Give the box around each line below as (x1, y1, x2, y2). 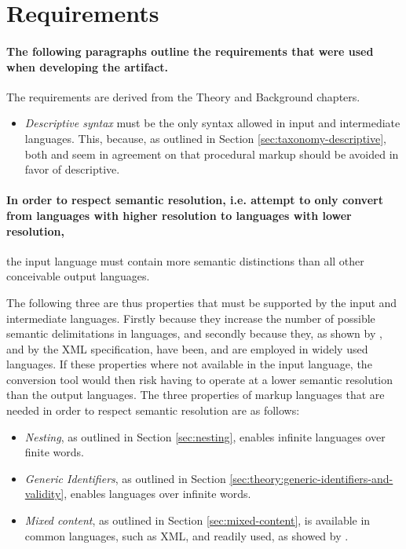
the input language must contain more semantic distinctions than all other (6, 252, 364, 269)
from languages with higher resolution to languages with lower (6, 207, 352, 223)
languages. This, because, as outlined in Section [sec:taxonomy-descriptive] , (24, 130, 386, 146)
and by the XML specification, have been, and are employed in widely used (6, 340, 368, 357)
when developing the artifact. (6, 58, 169, 75)
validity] (24, 485, 64, 502)
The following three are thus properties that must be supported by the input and (6, 294, 397, 310)
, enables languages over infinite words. (64, 485, 251, 502)
